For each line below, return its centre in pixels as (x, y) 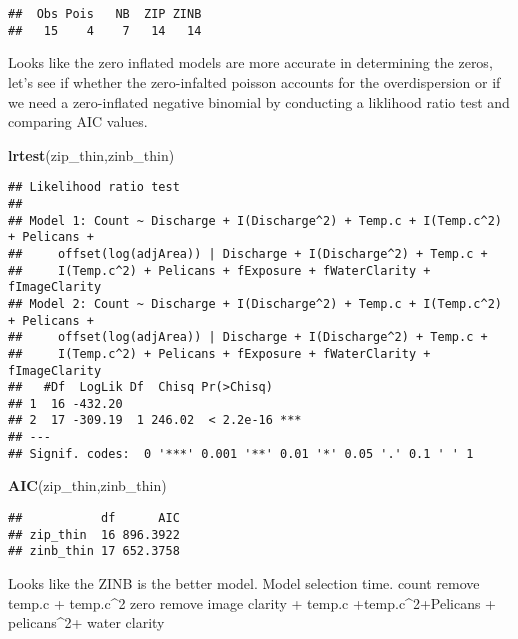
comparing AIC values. (78, 121)
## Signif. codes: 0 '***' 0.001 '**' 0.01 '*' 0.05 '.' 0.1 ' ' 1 (241, 453)
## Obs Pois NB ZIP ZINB (105, 14)
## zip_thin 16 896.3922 (94, 534)
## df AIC (94, 518)
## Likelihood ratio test (94, 187)
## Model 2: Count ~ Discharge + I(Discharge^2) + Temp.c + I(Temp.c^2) (255, 303)
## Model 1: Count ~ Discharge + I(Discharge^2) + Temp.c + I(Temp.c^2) (255, 220)
